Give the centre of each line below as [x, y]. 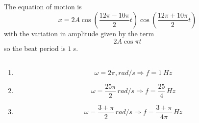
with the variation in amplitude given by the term [79, 33]
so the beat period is [35, 48]
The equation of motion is [43, 7]
